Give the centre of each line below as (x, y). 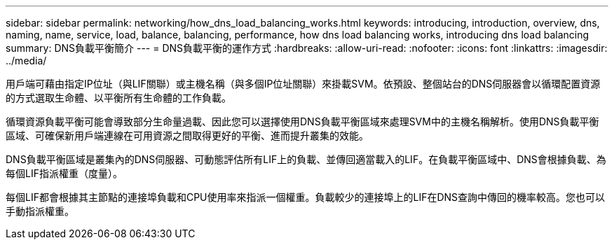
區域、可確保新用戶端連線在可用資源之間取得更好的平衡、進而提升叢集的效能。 (187, 135)
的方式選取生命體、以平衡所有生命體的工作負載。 (118, 98)
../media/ (26, 61)
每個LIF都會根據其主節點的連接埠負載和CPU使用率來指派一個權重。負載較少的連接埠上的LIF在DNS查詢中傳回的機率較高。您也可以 (306, 197)
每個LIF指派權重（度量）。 (64, 173)
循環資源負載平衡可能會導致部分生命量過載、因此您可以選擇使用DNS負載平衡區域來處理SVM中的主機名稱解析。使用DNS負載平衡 (302, 121)
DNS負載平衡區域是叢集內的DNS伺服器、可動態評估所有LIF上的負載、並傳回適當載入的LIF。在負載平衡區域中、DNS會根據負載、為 (306, 159)
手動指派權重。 (40, 211)
